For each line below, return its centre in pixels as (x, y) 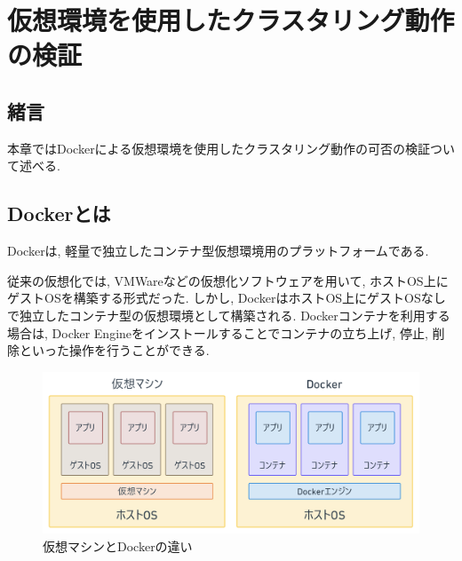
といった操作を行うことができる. (114, 350)
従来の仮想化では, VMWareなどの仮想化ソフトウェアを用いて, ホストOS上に (228, 280)
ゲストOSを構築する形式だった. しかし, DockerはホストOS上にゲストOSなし (227, 298)
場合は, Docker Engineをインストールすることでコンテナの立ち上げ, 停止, (218, 332)
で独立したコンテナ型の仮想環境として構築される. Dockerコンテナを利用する (229, 315)
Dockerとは (59, 213)
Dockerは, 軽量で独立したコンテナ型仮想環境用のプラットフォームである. (218, 251)
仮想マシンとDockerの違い (118, 545)
